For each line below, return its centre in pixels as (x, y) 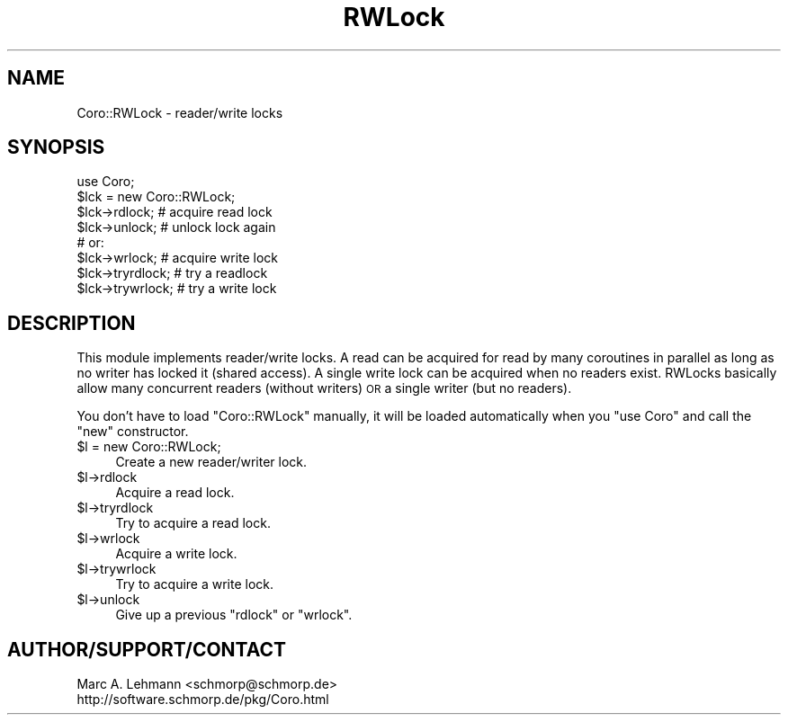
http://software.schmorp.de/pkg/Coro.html (203, 700)
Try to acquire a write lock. (195, 584)
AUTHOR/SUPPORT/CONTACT (147, 649)
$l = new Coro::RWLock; (149, 447)
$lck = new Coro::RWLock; (156, 197)
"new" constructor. (133, 432)
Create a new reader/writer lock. (211, 462)
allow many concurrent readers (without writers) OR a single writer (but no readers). (324, 388)
